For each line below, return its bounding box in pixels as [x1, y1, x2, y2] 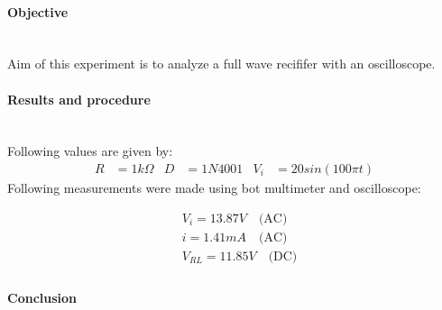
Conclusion [7, 288, 78, 307]
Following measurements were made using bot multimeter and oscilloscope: [7, 178, 421, 196]
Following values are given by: [7, 141, 173, 160]
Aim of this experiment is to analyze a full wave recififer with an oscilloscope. [7, 54, 436, 73]
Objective [7, 2, 69, 21]
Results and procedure [7, 89, 151, 108]
